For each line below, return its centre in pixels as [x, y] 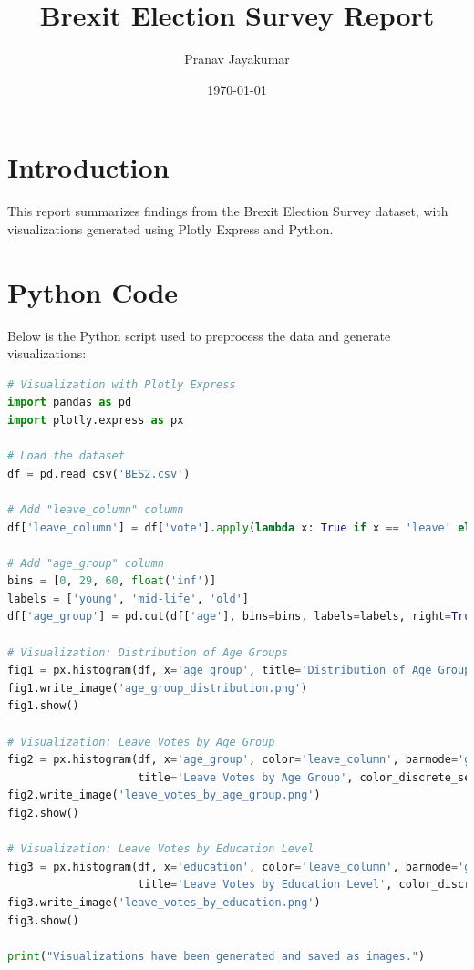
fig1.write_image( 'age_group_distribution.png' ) [158, 688]
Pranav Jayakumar [237, 59]
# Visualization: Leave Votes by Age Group [141, 742]
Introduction [88, 167]
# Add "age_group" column [86, 563]
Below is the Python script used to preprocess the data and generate [199, 335]
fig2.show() [43, 813]
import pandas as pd [70, 402]
